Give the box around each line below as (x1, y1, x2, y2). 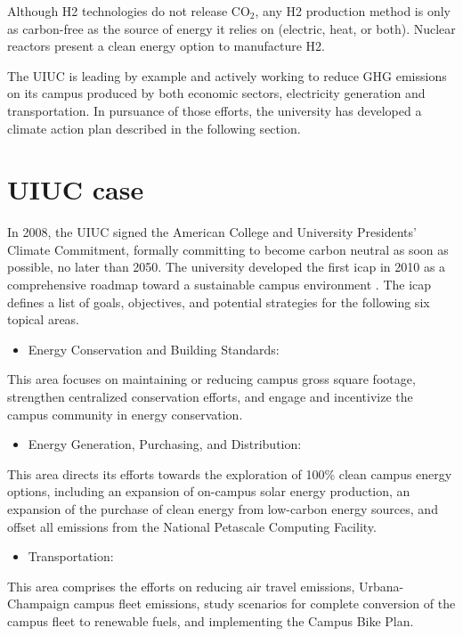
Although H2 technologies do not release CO (7, 2, 250, 20)
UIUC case (7, 171, 144, 208)
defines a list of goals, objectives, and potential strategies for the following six (7, 292, 430, 311)
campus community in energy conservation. (7, 404, 243, 423)
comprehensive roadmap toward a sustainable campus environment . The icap (7, 275, 432, 294)
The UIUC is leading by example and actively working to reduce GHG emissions (7, 66, 447, 85)
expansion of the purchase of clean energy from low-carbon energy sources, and (7, 500, 438, 518)
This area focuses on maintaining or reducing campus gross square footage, (7, 370, 416, 388)
